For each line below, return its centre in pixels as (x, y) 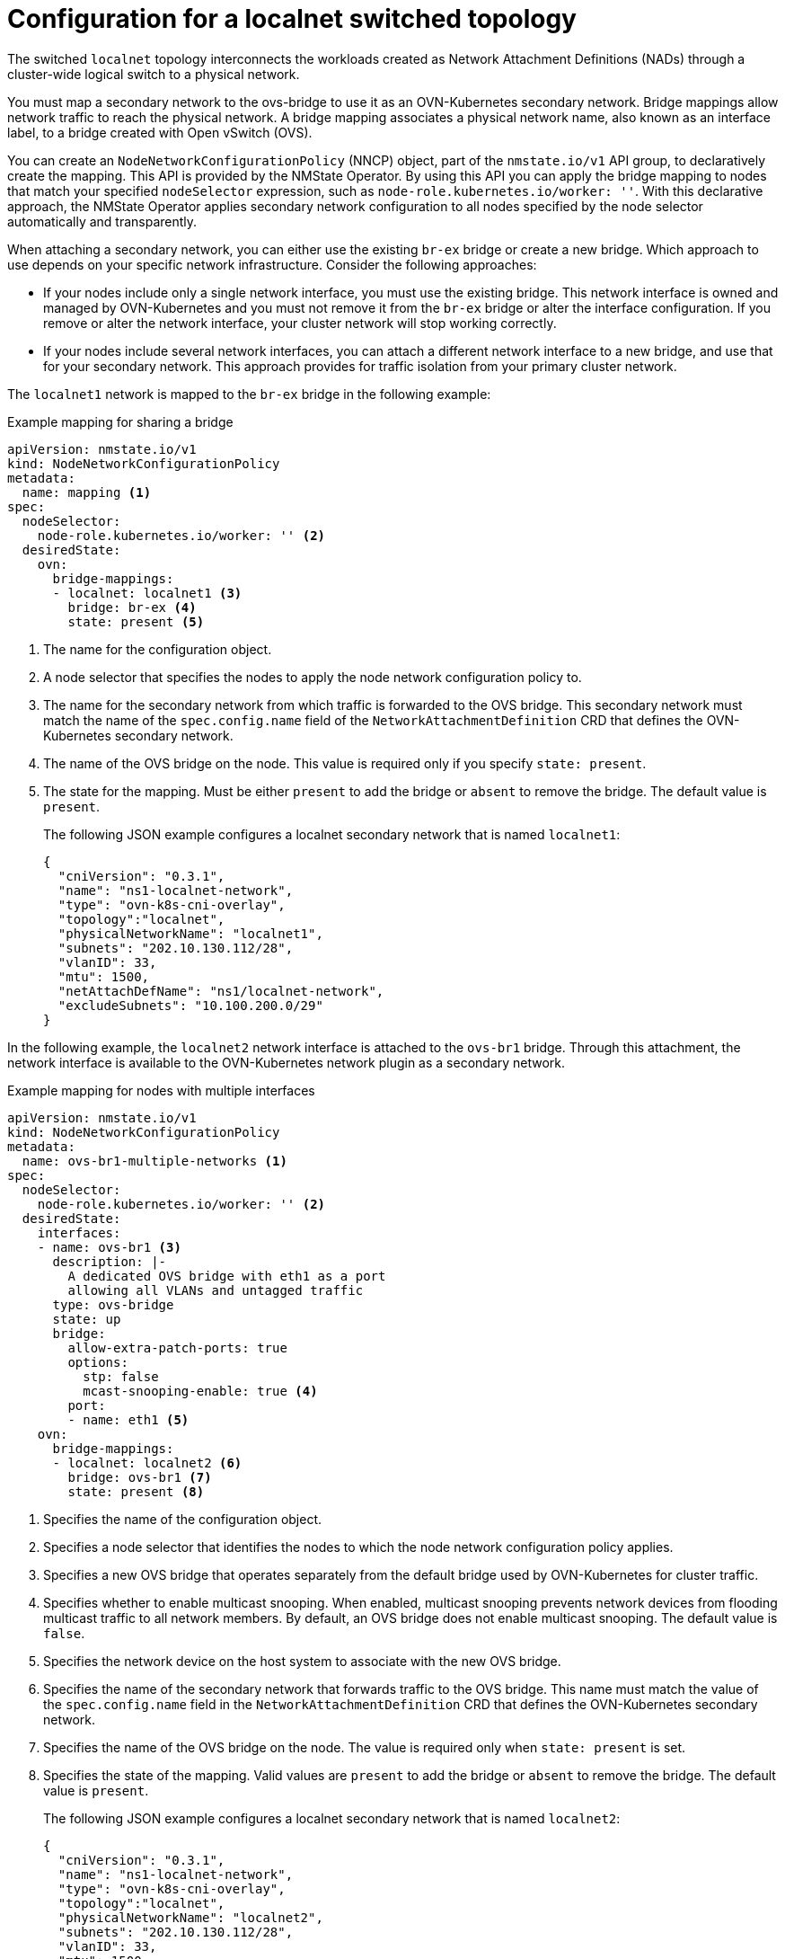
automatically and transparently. (102, 221)
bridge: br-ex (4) (132, 607)
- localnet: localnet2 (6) (147, 1463)
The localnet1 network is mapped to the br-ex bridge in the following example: (249, 394)
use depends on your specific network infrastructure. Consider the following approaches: (272, 264)
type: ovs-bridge (113, 1304)
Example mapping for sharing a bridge (120, 421)
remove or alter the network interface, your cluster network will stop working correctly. (300, 323)
